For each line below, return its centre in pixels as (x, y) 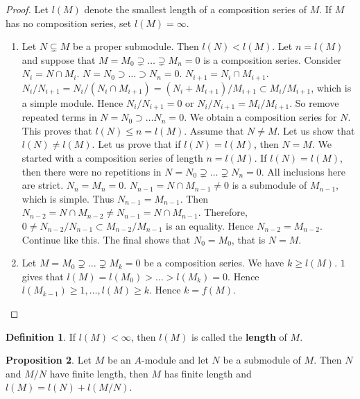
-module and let (175, 360)
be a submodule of (262, 360)
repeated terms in (59, 117)
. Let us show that (316, 130)
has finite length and (208, 373)
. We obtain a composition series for (260, 117)
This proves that (57, 130)
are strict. (43, 185)
